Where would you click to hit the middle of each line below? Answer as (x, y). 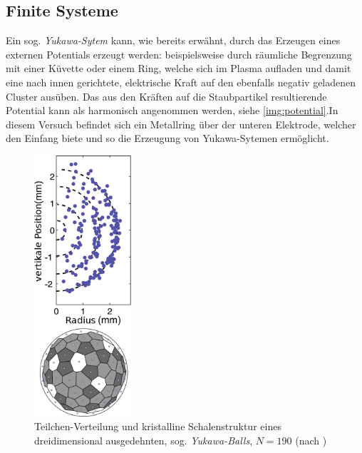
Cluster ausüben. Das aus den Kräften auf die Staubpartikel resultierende (166, 96)
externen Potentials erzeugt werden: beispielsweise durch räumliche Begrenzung (179, 54)
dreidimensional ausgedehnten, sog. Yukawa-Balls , (144, 440)
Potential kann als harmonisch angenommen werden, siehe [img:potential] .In (172, 110)
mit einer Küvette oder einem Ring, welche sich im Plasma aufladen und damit (179, 68)
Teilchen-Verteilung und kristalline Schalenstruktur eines (158, 426)
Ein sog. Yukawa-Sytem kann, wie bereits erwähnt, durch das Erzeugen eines (173, 40)
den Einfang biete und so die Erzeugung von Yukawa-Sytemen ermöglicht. (167, 138)
